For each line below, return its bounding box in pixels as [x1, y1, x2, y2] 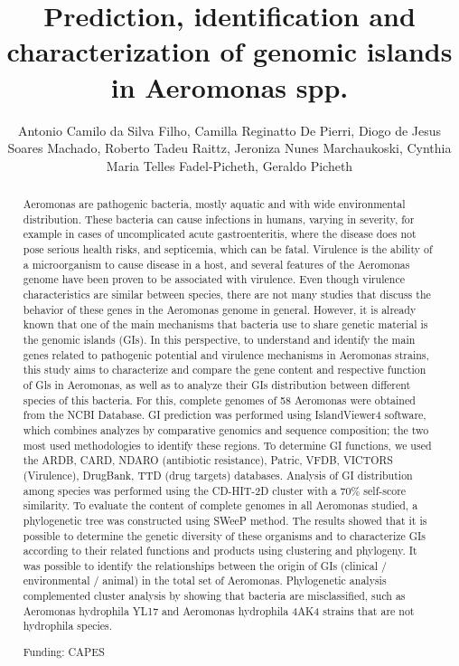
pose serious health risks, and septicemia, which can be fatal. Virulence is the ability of [23, 242, 433, 257]
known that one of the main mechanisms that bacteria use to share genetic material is [23, 317, 428, 332]
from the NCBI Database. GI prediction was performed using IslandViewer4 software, [23, 407, 426, 423]
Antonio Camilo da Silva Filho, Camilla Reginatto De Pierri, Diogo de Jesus [17, 120, 442, 139]
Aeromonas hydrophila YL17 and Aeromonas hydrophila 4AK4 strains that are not [23, 603, 415, 618]
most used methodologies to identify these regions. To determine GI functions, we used [23, 437, 432, 452]
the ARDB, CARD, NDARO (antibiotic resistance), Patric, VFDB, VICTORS [23, 452, 393, 468]
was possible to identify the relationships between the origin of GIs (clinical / [23, 557, 387, 573]
